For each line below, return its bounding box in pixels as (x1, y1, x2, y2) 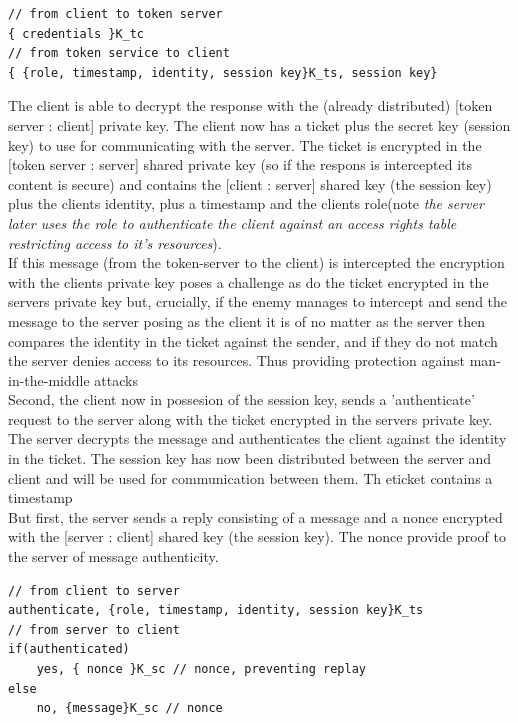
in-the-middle (8, 369, 90, 390)
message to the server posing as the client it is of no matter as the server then (8, 310, 486, 331)
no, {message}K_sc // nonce (36, 701, 223, 716)
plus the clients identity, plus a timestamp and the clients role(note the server (8, 193, 484, 214)
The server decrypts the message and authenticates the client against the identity (8, 428, 507, 449)
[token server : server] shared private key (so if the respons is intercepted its (8, 154, 473, 175)
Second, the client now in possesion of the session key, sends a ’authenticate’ (8, 389, 475, 410)
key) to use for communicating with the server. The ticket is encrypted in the (8, 134, 482, 155)
